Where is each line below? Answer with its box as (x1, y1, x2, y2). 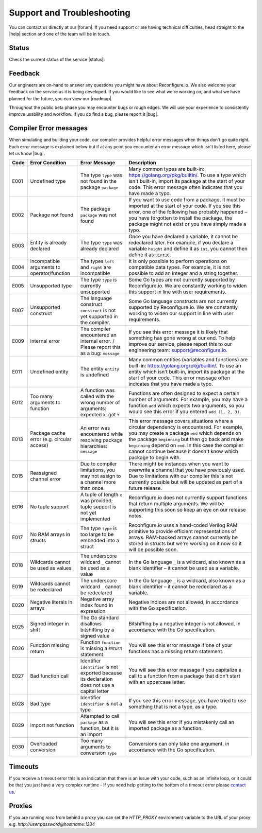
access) (30, 442, 49, 449)
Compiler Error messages (9, 124, 88, 132)
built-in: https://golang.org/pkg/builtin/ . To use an (129, 362, 241, 369)
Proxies (9, 801, 33, 810)
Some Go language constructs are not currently (129, 298, 237, 305)
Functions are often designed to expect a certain (129, 390, 240, 397)
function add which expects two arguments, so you (129, 402, 245, 409)
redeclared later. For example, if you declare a (129, 239, 234, 246)
